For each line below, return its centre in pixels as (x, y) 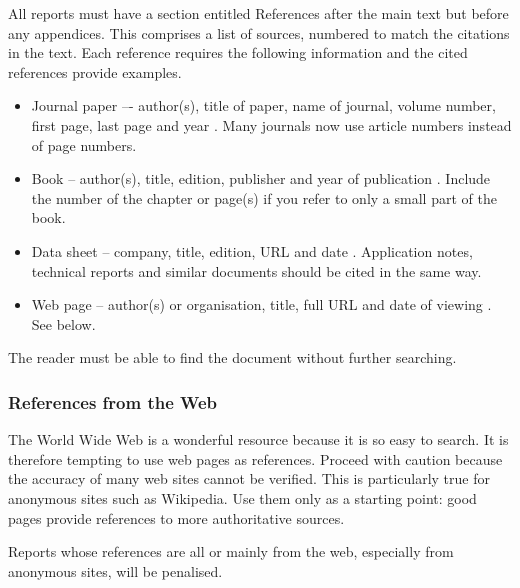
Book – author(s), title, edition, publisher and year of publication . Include (261, 178)
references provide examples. (95, 71)
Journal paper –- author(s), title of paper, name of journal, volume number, (263, 105)
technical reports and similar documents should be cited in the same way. (256, 270)
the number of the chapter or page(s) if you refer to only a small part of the (264, 197)
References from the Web (113, 401)
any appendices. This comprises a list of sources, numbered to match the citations (259, 32)
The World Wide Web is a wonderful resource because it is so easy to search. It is (258, 439)
